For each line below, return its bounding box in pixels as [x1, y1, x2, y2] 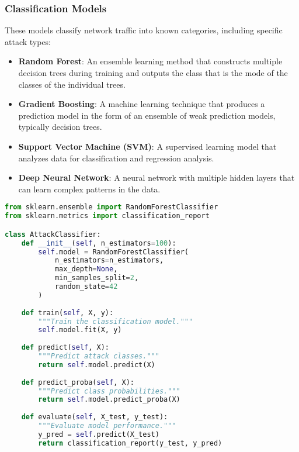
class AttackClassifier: [5, 230, 101, 239]
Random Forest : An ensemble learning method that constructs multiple [18, 55, 283, 67]
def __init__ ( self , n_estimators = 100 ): [21, 239, 176, 247]
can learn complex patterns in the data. [18, 182, 161, 195]
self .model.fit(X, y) [38, 326, 122, 334]
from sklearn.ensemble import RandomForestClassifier [5, 203, 218, 212]
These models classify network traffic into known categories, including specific [5, 24, 283, 36]
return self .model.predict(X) [38, 360, 155, 369]
